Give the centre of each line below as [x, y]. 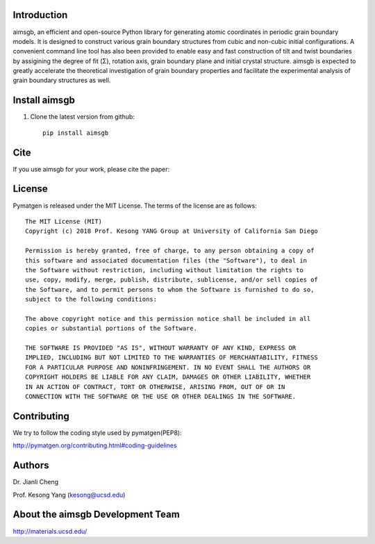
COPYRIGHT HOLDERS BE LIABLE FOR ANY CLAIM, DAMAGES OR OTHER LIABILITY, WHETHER [168, 377]
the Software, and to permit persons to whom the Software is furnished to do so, [170, 289]
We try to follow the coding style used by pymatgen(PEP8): [97, 432]
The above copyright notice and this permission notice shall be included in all [168, 319]
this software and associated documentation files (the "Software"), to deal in [166, 260]
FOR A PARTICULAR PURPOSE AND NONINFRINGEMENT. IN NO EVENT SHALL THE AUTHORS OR [168, 367]
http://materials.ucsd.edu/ [50, 531]
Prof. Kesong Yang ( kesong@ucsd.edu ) [69, 495]
